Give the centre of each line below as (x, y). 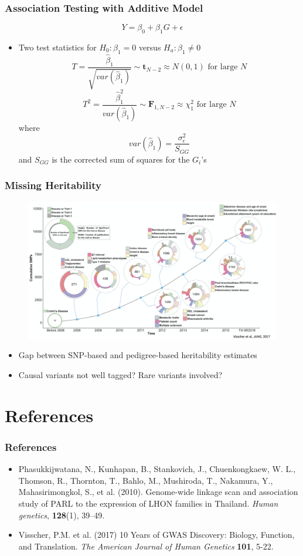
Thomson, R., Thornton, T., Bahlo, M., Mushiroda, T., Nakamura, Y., (146, 480)
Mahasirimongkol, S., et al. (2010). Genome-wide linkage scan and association (158, 492)
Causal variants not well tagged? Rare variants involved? (120, 374)
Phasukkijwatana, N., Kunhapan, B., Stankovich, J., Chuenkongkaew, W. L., (157, 469)
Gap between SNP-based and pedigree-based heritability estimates (138, 355)
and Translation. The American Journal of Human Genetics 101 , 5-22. (146, 546)
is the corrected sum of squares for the (121, 159)
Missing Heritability (53, 185)
